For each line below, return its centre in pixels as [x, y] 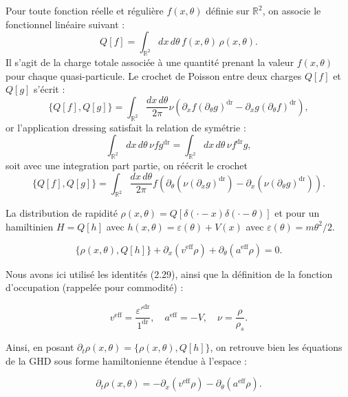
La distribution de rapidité [62, 213]
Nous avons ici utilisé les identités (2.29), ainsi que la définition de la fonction [169, 273]
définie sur [228, 10]
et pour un [297, 213]
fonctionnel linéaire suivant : [65, 24]
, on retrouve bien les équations [276, 347]
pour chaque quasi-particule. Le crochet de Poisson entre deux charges [154, 75]
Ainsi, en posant [40, 347]
